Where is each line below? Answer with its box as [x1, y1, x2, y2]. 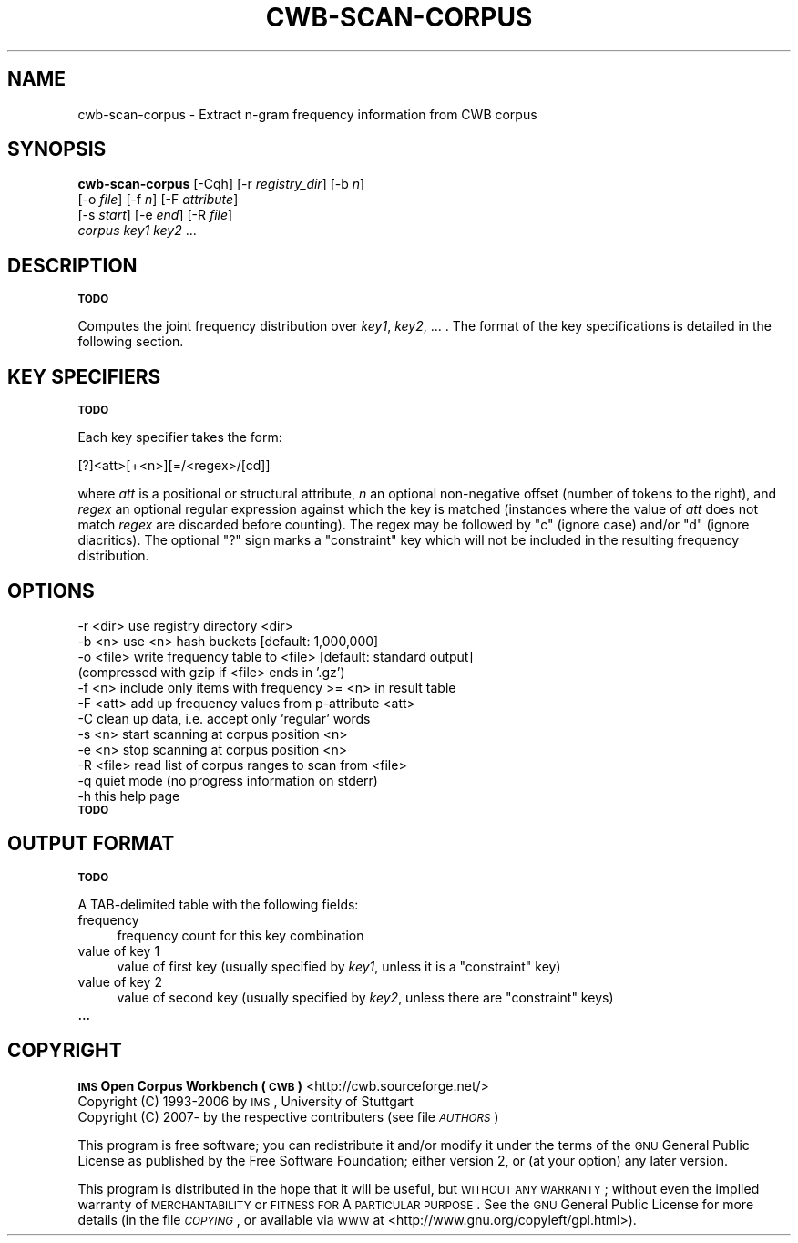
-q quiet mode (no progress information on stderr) [77, 772, 378, 788]
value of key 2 [77, 973, 162, 990]
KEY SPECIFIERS [7, 365, 161, 388]
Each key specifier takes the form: [77, 429, 282, 446]
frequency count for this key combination [117, 927, 364, 943]
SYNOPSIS [7, 138, 107, 161]
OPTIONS [7, 579, 95, 602]
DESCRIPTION [7, 253, 138, 277]
